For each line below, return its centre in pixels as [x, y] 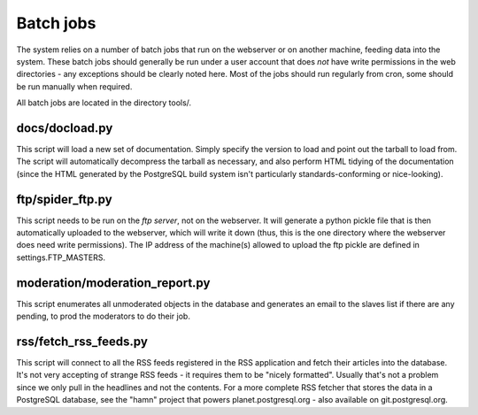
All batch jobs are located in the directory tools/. [104, 103]
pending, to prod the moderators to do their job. [103, 316]
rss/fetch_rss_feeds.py [82, 341]
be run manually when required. [74, 86]
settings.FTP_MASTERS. [61, 257]
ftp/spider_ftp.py [64, 199]
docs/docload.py [65, 128]
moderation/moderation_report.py [113, 283]
